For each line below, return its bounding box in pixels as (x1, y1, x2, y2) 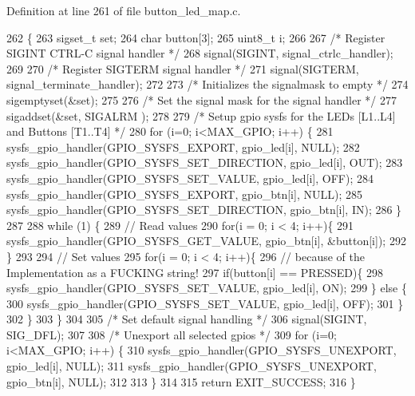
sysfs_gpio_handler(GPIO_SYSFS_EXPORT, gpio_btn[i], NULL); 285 (6, 185, 362, 202)
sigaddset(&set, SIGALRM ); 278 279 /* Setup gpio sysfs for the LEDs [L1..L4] (6, 107, 396, 124)
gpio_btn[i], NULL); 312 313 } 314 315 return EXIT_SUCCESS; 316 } (6, 373, 356, 390)
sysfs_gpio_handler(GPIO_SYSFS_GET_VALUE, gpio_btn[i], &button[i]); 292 (6, 232, 406, 249)
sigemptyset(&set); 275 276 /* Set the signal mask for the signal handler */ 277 (6, 91, 397, 108)
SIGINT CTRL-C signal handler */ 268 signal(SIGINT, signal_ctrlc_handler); (6, 45, 393, 61)
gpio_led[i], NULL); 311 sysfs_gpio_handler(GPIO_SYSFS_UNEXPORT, (6, 358, 377, 374)
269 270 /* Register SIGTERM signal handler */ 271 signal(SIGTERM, (6, 60, 359, 77)
